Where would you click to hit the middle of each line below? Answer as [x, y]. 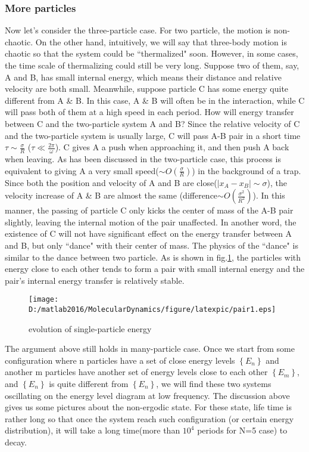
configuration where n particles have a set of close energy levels [120, 360]
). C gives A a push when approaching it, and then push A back [172, 147]
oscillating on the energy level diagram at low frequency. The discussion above [147, 395]
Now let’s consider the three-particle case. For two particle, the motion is [138, 30]
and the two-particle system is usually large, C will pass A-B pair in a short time [153, 135]
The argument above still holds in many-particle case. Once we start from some [150, 349]
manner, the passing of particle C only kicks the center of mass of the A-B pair [149, 210]
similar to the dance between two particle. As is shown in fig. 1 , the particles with [153, 257]
